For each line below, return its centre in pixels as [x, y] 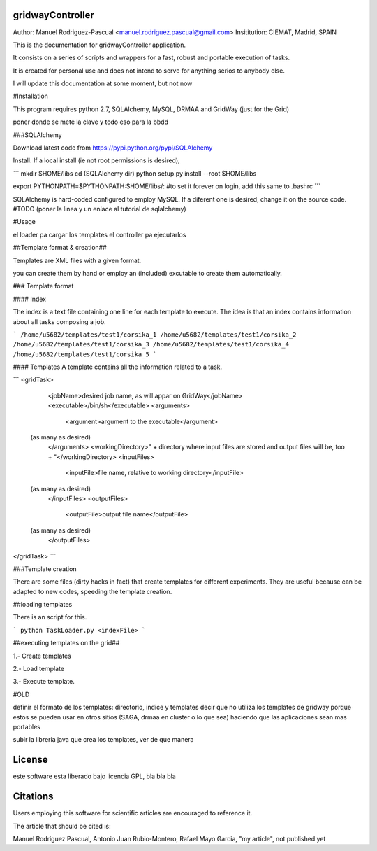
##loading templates [43, 605]
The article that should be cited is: [62, 826]
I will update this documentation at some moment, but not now [103, 83]
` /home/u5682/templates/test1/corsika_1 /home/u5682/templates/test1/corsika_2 [155, 335]
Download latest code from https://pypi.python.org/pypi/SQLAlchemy [113, 148]
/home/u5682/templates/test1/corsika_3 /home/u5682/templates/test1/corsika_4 [151, 344]
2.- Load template [39, 669]
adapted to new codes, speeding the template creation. [93, 591]
